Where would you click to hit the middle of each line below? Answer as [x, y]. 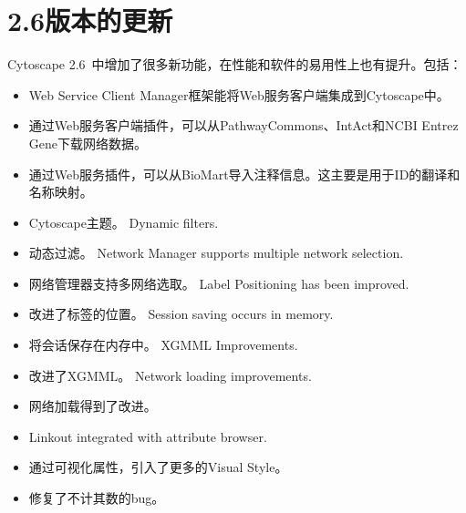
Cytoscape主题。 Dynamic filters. [124, 222]
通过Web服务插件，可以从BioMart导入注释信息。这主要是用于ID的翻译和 [244, 174]
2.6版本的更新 [90, 21]
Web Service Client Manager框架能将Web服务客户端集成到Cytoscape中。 [239, 94]
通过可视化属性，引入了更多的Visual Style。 [158, 467]
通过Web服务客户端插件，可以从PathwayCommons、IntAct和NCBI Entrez [243, 125]
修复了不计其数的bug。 [97, 498]
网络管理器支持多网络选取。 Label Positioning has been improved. [219, 283]
